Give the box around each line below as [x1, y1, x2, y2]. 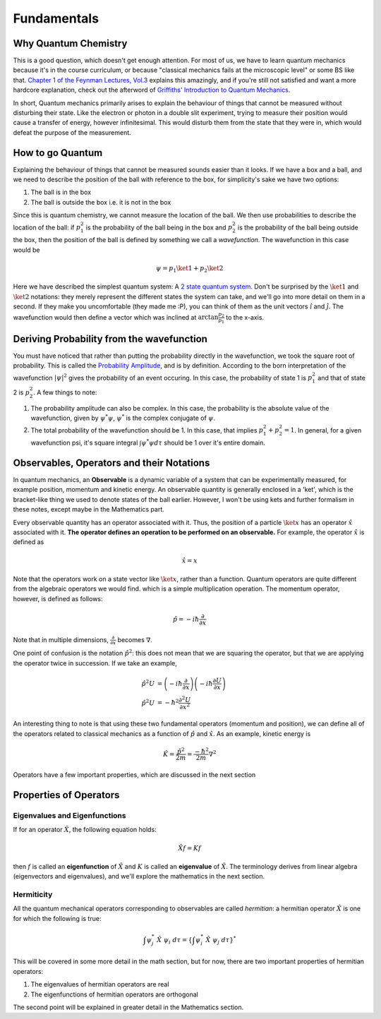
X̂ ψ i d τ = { [156, 936, 193, 946]
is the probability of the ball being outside [237, 223, 359, 231]
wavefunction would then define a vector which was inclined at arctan [13, 313, 219, 321]
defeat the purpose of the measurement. [13, 128, 132, 137]
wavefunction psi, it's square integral [30, 438, 138, 447]
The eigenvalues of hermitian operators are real [30, 980, 169, 989]
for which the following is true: [13, 914, 102, 922]
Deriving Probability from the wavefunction [13, 332, 208, 345]
